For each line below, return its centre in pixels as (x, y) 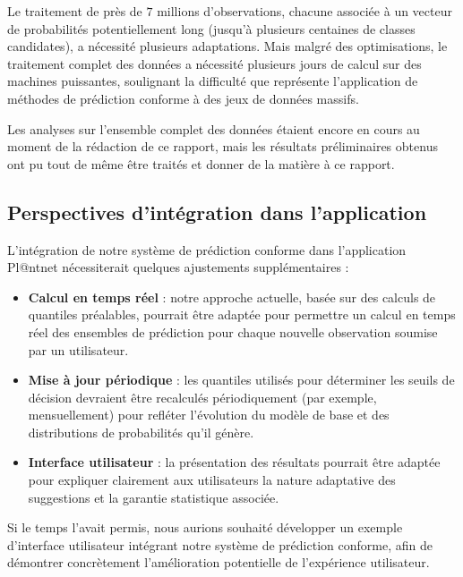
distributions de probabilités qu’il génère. (141, 432)
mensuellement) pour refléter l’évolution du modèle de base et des (209, 415)
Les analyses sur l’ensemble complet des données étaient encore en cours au (214, 128)
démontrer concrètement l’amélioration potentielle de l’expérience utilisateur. (219, 562)
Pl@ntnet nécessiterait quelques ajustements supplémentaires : (178, 267)
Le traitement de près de (75, 11)
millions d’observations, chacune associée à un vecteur (304, 11)
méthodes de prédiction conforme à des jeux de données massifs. (183, 98)
